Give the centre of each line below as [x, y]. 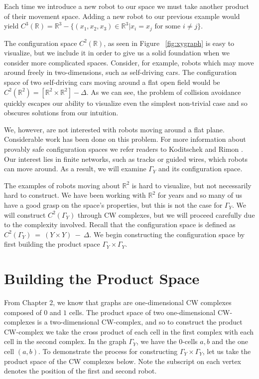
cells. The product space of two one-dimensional [142, 312]
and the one [230, 341]
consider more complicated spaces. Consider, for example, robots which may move [129, 62]
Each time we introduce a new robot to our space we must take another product [127, 6]
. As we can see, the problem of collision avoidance [164, 92]
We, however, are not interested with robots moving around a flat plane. [114, 129]
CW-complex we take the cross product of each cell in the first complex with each [129, 331]
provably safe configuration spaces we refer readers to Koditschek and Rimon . [124, 149]
